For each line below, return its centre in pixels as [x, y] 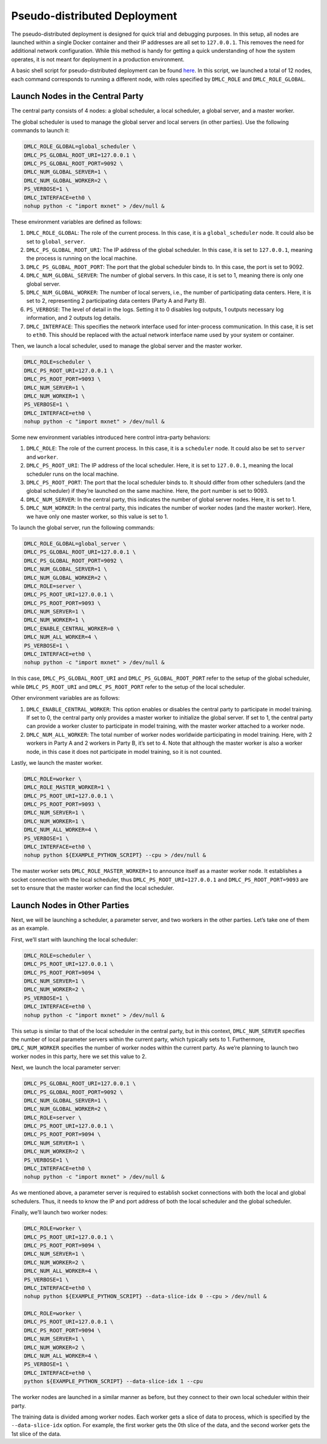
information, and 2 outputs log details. [74, 318]
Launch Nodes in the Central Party [78, 96]
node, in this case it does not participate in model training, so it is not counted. [124, 751]
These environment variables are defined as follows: [77, 222]
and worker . [42, 457]
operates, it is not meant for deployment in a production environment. [98, 59]
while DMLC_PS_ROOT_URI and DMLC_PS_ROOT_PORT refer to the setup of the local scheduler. [128, 686]
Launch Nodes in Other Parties [70, 905]
